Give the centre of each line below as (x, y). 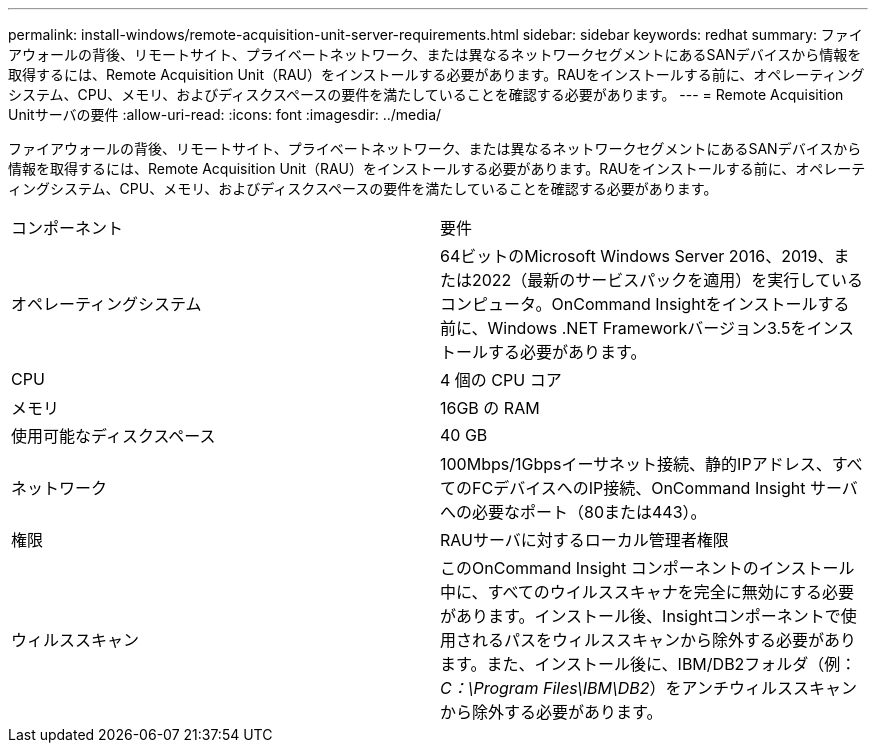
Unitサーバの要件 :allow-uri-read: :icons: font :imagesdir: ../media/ (225, 114)
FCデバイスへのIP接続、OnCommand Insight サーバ (665, 488)
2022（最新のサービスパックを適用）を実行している (667, 280)
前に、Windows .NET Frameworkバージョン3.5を (623, 328)
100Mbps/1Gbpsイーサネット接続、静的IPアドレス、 (636, 464)
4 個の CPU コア (501, 380)
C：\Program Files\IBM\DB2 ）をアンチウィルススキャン (648, 688)
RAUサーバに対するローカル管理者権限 (584, 540)
